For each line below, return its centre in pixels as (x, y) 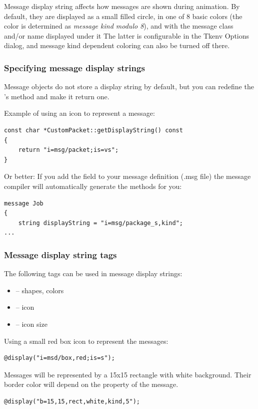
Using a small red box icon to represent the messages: (86, 341)
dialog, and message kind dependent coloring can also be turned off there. (117, 45)
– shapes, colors (40, 290)
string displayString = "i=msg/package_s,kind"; (100, 223)
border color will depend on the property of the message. (91, 384)
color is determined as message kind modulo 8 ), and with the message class (119, 26)
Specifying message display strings (74, 67)
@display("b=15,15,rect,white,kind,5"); (72, 401)
